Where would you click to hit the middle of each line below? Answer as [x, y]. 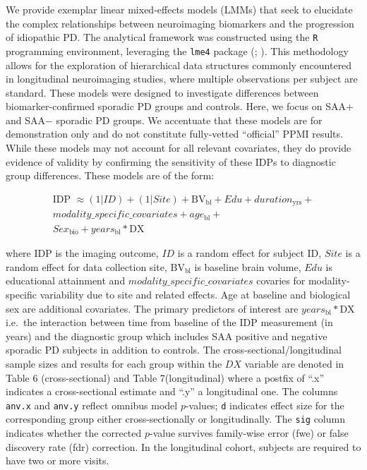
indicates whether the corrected [74, 433]
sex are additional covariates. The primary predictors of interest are [152, 308]
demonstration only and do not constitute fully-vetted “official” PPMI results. [174, 134]
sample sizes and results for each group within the [114, 364]
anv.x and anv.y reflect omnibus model [92, 405]
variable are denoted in [294, 364]
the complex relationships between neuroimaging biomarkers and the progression [180, 23]
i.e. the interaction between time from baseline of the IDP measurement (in [169, 322]
